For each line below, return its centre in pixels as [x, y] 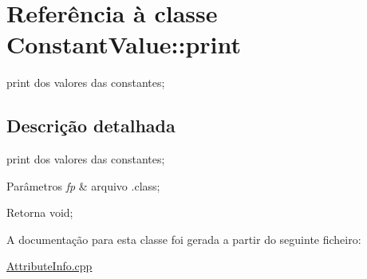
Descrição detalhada [91, 126]
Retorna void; [40, 212]
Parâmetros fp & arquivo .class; [83, 185]
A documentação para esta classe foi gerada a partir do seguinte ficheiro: [184, 239]
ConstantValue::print [124, 44]
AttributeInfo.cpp [49, 266]
